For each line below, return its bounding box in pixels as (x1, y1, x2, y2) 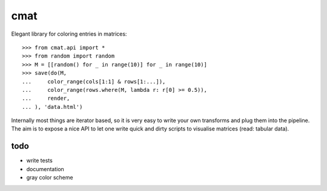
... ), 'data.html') (22, 103, 83, 110)
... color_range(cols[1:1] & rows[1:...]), (22, 78, 166, 85)
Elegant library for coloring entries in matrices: (11, 30, 127, 37)
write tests (26, 157, 53, 164)
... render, (22, 95, 70, 102)
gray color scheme (26, 174, 73, 181)
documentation (26, 165, 65, 172)
